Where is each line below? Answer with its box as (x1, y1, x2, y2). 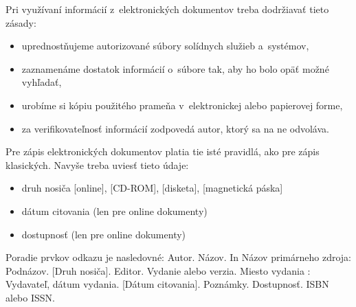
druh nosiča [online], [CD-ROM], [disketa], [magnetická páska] (21, 181, 283, 195)
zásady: (5, 15, 36, 30)
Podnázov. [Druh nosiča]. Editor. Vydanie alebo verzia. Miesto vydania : (5, 263, 311, 277)
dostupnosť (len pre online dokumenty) (21, 227, 186, 241)
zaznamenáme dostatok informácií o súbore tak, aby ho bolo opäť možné (21, 61, 329, 76)
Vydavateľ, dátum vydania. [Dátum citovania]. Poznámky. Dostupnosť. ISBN (5, 277, 329, 291)
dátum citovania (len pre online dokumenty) (21, 203, 208, 218)
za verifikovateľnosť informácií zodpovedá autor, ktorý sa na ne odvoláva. (21, 121, 329, 135)
